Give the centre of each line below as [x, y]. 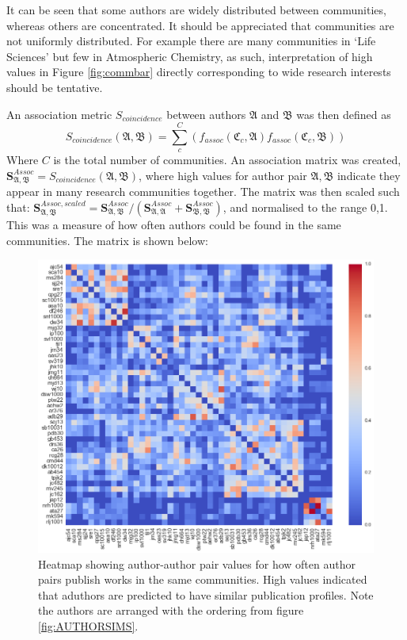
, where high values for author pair [223, 175]
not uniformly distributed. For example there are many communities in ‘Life [191, 41]
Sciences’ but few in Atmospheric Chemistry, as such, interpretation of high [190, 56]
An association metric [59, 114]
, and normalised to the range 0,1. [305, 207]
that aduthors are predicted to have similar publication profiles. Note [206, 594]
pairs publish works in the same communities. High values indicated [203, 579]
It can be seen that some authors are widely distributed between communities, [196, 10]
